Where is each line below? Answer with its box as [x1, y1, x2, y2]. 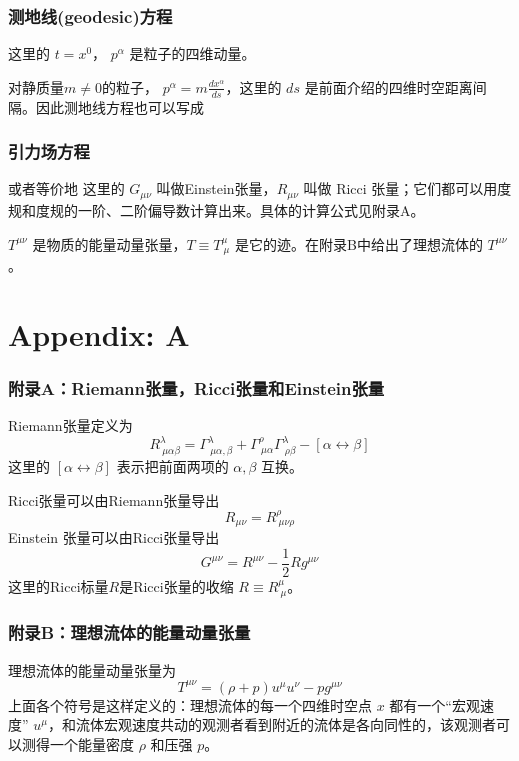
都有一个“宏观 [389, 694, 480, 715]
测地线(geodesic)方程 [8, 3, 173, 28]
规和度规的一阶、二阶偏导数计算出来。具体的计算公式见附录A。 [8, 199, 425, 220]
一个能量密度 [49, 734, 134, 754]
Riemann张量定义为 [8, 415, 133, 436]
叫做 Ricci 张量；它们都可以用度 [303, 178, 512, 199]
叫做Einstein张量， [156, 178, 277, 199]
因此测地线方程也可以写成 [35, 96, 204, 117]
